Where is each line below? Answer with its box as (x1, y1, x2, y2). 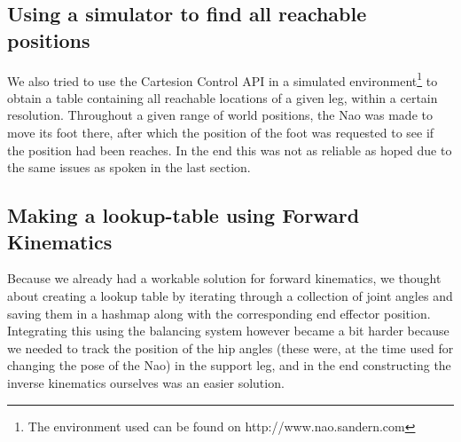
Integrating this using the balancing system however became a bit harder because (7, 321, 449, 340)
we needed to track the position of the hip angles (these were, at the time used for (7, 338, 454, 357)
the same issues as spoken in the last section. (7, 158, 251, 177)
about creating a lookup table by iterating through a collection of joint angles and (7, 287, 453, 304)
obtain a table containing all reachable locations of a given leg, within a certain (7, 88, 438, 107)
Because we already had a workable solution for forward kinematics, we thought (7, 269, 441, 288)
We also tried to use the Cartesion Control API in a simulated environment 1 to (7, 68, 438, 90)
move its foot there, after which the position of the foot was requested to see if (7, 123, 434, 142)
